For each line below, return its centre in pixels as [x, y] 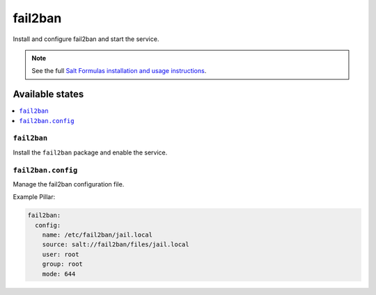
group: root [63, 264]
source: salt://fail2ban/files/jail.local [116, 245]
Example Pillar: [34, 197]
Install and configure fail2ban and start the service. [86, 39]
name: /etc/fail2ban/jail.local [97, 235]
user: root [61, 254]
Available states [48, 94]
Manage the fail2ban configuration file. [69, 184]
